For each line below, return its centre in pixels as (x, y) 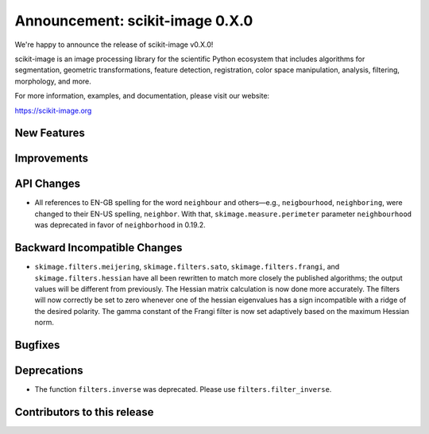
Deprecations (49, 370)
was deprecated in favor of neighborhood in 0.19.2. (120, 225)
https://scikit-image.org (53, 110)
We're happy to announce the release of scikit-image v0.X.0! (114, 45)
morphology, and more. (53, 81)
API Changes (48, 184)
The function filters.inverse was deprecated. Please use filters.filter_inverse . (183, 389)
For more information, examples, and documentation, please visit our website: (142, 96)
